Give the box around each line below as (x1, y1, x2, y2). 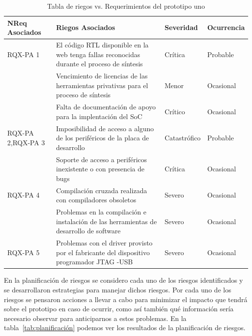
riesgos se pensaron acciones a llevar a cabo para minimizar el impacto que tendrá (4, 294, 248, 304)
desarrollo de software (56, 226, 121, 236)
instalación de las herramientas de (56, 216, 157, 226)
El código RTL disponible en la (56, 40, 149, 50)
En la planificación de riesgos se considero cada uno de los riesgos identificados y (4, 275, 243, 285)
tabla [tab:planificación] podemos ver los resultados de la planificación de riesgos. (4, 322, 246, 333)
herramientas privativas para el (56, 80, 148, 90)
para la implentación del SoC (56, 111, 142, 121)
